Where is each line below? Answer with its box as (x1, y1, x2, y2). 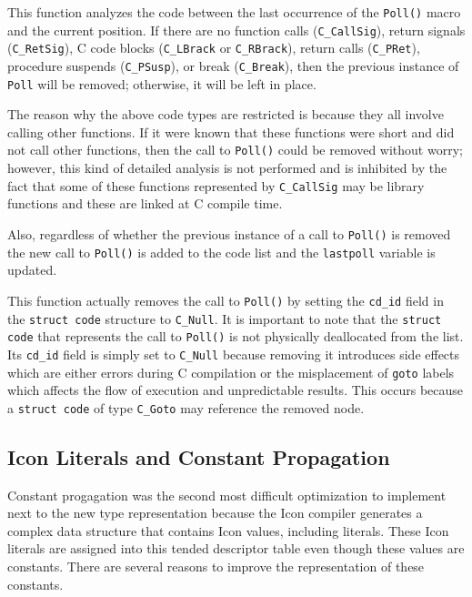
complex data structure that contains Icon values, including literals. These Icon (7, 521, 449, 540)
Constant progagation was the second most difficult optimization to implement (7, 485, 447, 504)
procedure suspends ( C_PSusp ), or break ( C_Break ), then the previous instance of (7, 56, 459, 75)
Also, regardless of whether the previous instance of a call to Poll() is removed (7, 224, 451, 243)
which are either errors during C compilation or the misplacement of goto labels (7, 362, 455, 381)
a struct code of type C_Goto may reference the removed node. (7, 398, 365, 417)
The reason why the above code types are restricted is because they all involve (7, 105, 444, 124)
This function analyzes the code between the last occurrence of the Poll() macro (7, 3, 461, 21)
